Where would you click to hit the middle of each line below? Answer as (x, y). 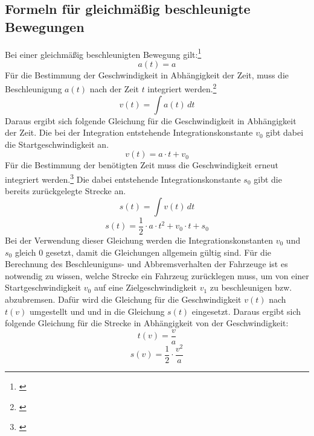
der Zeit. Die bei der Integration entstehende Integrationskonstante (129, 132)
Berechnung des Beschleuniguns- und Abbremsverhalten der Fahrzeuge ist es (146, 264)
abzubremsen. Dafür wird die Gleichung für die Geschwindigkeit (123, 299)
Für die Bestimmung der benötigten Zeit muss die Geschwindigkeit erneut (142, 165)
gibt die (268, 179)
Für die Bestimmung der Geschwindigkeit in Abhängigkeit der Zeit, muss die (147, 74)
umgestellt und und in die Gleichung (97, 311)
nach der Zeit (114, 89)
